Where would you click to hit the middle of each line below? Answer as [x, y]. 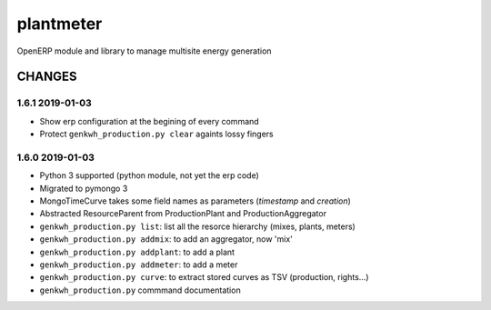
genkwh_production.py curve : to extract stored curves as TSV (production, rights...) [204, 277]
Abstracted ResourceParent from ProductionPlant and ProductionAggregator [183, 214]
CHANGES [47, 77]
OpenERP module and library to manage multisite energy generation [144, 51]
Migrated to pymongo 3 [84, 188]
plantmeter [60, 24]
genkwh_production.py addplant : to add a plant [137, 252]
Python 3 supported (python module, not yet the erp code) [149, 175]
